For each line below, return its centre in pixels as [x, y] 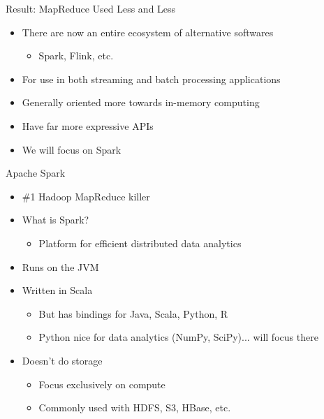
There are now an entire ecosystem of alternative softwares [148, 32]
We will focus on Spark [72, 149]
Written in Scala [57, 290]
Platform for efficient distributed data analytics [140, 243]
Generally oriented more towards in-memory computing [141, 102]
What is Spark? [56, 220]
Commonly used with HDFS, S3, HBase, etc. [135, 407]
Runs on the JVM [60, 266]
